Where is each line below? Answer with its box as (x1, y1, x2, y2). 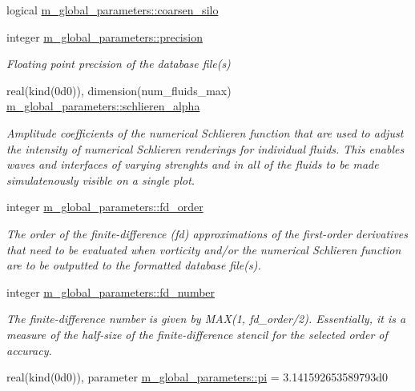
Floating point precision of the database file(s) (6, 55, 231, 72)
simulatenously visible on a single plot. (6, 171, 195, 188)
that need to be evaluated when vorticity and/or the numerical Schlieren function (6, 241, 401, 257)
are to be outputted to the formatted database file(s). (6, 257, 261, 273)
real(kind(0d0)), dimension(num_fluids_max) (6, 82, 232, 98)
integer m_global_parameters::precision (6, 28, 203, 45)
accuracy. (6, 341, 52, 358)
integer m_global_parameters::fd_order (6, 198, 203, 215)
